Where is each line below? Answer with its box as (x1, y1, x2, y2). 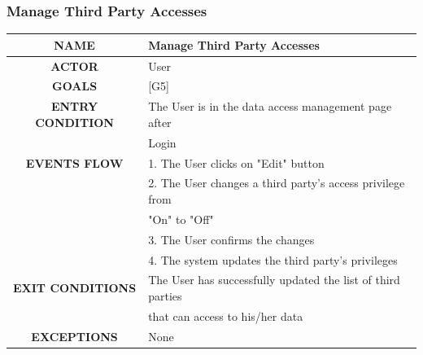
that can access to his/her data (148, 307, 303, 324)
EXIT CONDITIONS (13, 279, 137, 296)
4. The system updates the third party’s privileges (148, 251, 398, 268)
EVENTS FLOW (25, 154, 124, 171)
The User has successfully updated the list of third (148, 271, 400, 288)
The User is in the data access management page (148, 98, 392, 115)
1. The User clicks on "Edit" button (148, 154, 325, 171)
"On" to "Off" (148, 210, 214, 227)
